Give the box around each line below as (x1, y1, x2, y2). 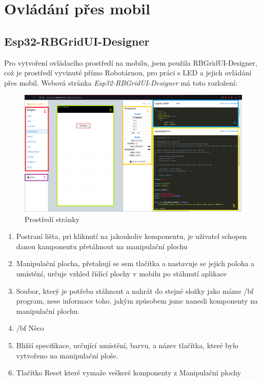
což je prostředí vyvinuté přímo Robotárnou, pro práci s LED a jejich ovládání (4, 67, 251, 78)
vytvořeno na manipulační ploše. (16, 350, 118, 360)
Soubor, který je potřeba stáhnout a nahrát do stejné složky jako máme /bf (16, 285, 254, 296)
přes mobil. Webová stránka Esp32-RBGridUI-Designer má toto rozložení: (4, 77, 237, 88)
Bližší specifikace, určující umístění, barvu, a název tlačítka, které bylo (16, 340, 238, 351)
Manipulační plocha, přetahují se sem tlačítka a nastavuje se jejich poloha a (16, 258, 255, 269)
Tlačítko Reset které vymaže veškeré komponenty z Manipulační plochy (16, 367, 241, 378)
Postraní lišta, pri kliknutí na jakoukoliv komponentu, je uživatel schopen (16, 231, 247, 242)
